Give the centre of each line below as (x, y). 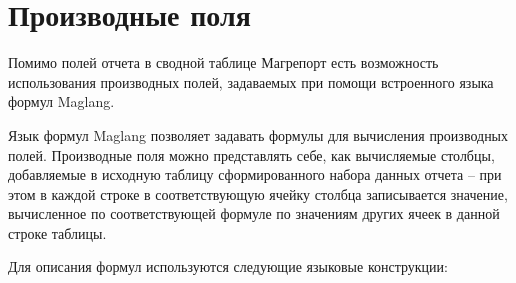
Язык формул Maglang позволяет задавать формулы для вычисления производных (258, 134)
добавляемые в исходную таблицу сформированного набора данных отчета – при (255, 174)
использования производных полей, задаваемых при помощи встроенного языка (251, 81)
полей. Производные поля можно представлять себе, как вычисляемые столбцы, (251, 154)
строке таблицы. (57, 232)
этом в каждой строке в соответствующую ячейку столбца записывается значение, (258, 193)
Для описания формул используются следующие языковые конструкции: (228, 266)
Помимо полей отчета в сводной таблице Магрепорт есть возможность (223, 62)
